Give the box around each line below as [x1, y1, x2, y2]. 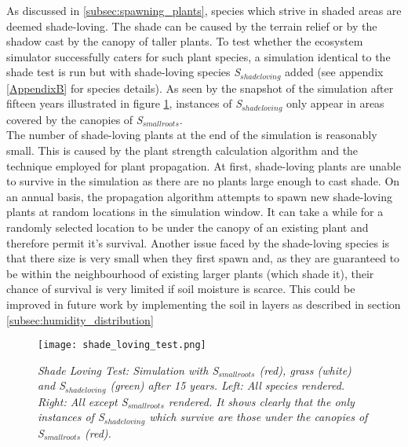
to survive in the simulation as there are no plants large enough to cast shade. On [6, 173, 400, 189]
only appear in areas [286, 95, 384, 112]
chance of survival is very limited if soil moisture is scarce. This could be [6, 280, 355, 297]
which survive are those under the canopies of [149, 409, 368, 425]
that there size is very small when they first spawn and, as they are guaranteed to [6, 250, 400, 266]
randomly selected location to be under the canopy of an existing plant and [6, 219, 369, 236]
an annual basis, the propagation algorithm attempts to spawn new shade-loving [6, 188, 393, 204]
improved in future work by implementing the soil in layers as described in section [6, 296, 401, 312]
